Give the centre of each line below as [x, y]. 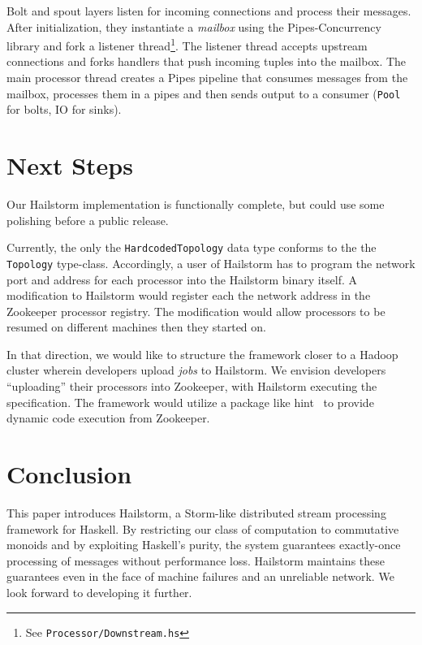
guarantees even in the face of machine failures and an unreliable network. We [200, 576]
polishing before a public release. [88, 220]
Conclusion [69, 474]
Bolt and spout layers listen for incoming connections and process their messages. [209, 11]
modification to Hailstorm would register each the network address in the [189, 295]
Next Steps [70, 165]
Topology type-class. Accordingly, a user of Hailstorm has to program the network [211, 263]
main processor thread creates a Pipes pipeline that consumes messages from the [207, 78]
